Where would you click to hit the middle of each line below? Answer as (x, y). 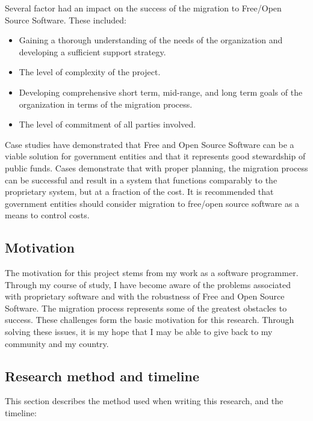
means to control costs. (47, 215)
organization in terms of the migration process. (106, 104)
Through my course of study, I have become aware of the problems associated (148, 284)
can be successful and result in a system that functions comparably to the (141, 180)
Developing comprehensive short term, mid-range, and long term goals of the (161, 92)
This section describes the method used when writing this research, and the (144, 401)
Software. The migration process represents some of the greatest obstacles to (146, 308)
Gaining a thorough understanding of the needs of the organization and (151, 40)
